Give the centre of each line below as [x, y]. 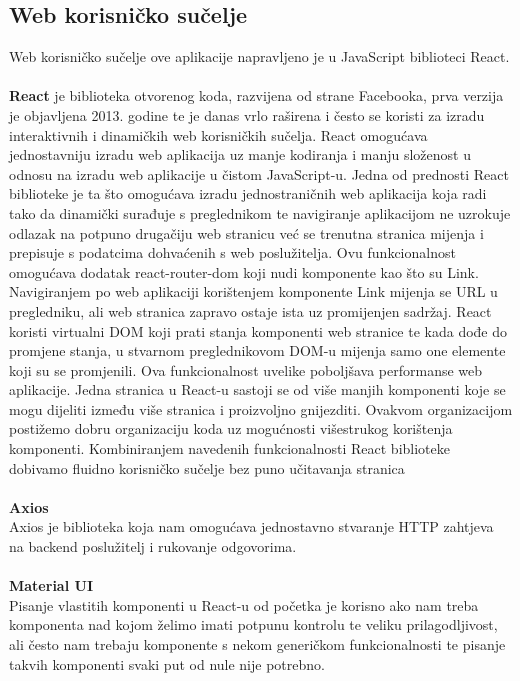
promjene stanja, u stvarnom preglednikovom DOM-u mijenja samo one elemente [257, 350]
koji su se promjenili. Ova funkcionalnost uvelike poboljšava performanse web [246, 369]
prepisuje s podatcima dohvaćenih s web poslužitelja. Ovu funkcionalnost [232, 252]
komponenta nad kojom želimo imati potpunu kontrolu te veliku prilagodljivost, [253, 624]
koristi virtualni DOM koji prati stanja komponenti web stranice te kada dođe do [258, 330]
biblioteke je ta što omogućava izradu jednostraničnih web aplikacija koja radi [248, 193]
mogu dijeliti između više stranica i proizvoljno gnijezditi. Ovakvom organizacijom [261, 408]
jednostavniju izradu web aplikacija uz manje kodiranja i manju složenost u [240, 154]
